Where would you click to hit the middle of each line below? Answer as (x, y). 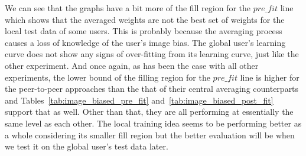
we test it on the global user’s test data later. (87, 146)
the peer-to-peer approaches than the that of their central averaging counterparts (152, 89)
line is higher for (270, 77)
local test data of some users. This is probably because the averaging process (144, 31)
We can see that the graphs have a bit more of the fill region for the (128, 8)
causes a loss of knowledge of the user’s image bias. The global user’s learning (145, 42)
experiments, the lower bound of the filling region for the (108, 77)
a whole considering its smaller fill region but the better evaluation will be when (150, 135)
